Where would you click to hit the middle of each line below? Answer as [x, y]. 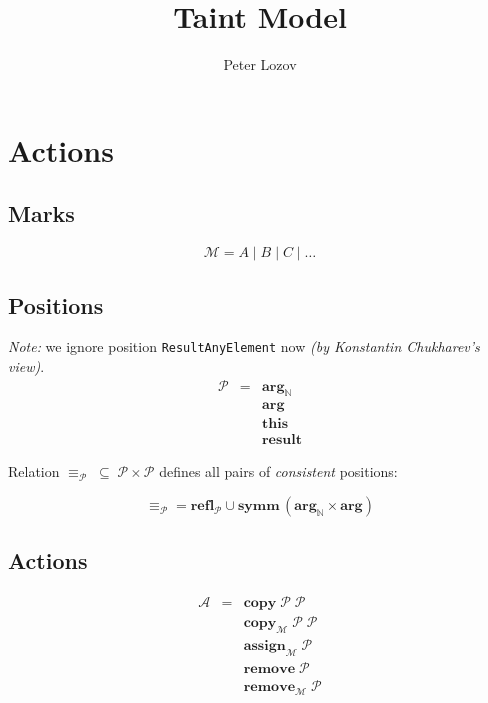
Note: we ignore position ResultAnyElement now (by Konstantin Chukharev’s [244, 346]
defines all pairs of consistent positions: [278, 471]
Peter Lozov [260, 64]
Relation [34, 471]
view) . [26, 365]
